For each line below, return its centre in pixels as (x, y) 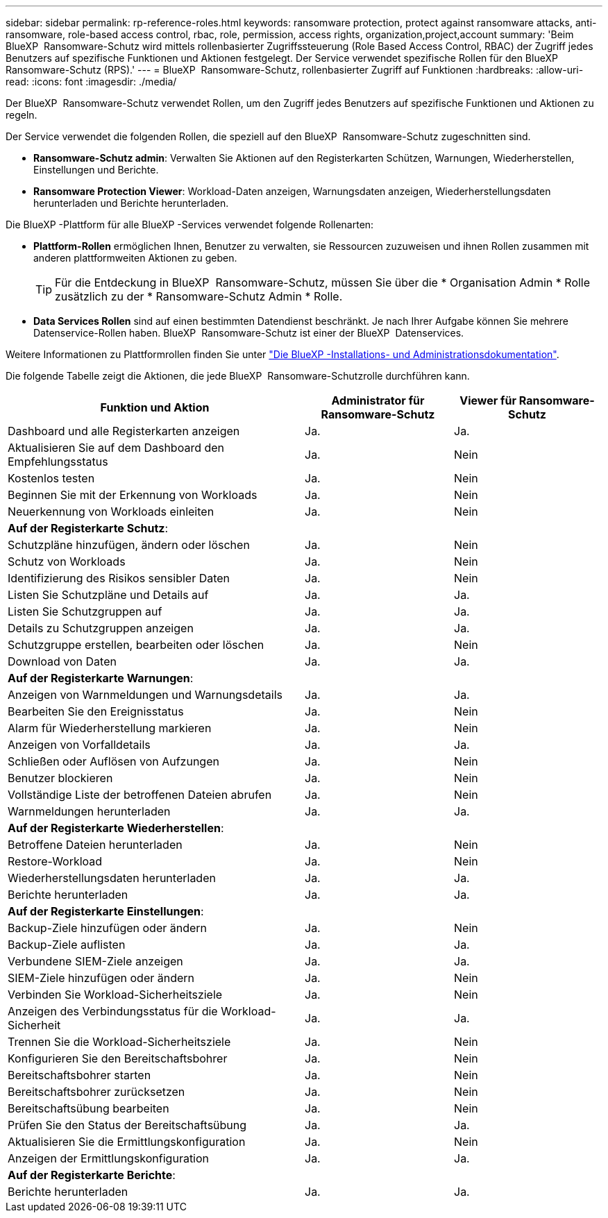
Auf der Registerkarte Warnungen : (101, 678)
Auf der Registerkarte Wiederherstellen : (116, 828)
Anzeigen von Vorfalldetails (79, 745)
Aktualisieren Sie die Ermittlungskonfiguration (127, 1142)
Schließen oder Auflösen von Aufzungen (113, 761)
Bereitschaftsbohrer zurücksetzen (96, 1092)
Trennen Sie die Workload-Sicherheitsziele (119, 1042)
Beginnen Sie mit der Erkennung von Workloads (133, 495)
